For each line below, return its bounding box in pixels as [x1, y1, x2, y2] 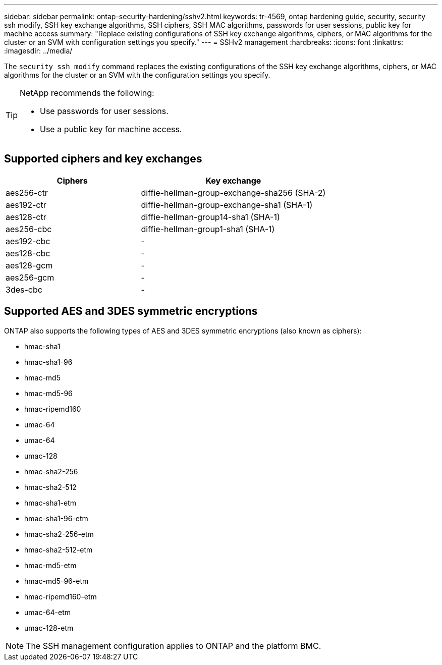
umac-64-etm [24, 607, 71, 617]
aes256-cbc [6, 224, 52, 234]
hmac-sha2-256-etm [24, 529, 94, 538]
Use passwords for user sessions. [40, 106, 169, 116]
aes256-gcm [6, 272, 54, 283]
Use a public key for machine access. [40, 124, 182, 134]
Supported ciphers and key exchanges [4, 152, 202, 165]
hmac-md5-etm [24, 561, 77, 570]
